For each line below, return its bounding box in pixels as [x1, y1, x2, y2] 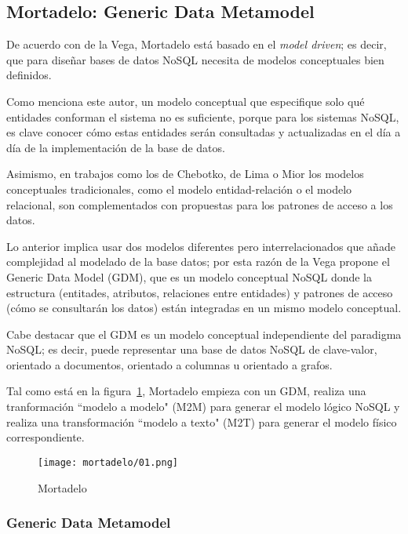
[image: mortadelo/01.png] [38, 456, 178, 468]
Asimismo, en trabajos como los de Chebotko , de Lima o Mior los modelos [6, 165, 364, 182]
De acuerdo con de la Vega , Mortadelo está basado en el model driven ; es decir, [6, 36, 387, 53]
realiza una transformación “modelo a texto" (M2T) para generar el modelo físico [6, 413, 397, 430]
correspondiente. [6, 429, 85, 445]
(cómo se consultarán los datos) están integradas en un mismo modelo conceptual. [6, 300, 402, 316]
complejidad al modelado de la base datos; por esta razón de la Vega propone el [6, 253, 390, 270]
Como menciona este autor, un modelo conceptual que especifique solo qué [6, 93, 365, 109]
